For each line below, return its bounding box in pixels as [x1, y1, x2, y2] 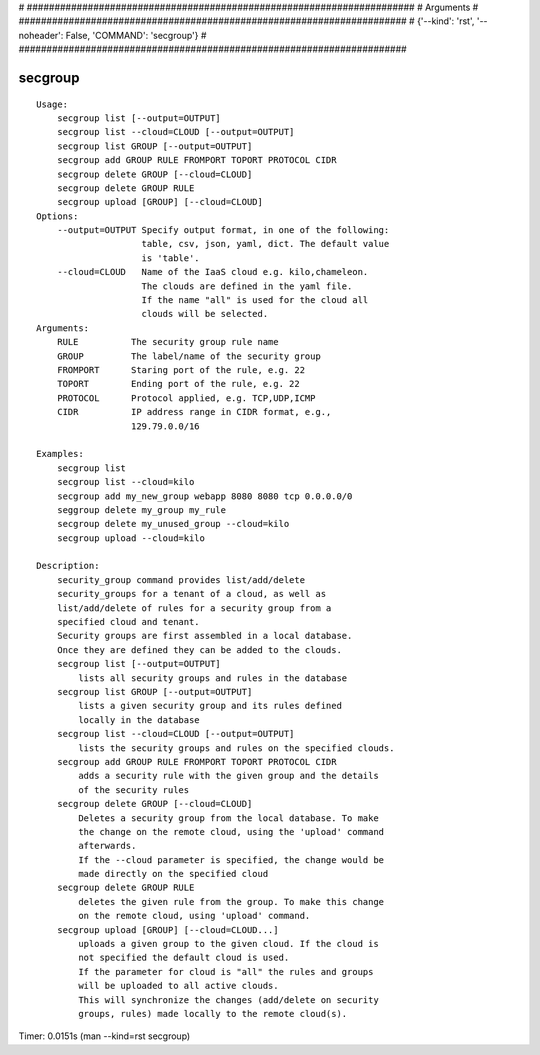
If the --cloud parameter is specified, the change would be [78, 854, 385, 865]
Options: [36, 210, 79, 222]
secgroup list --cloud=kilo [56, 476, 195, 488]
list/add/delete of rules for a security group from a [56, 602, 332, 614]
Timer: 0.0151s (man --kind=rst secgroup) [18, 1030, 191, 1042]
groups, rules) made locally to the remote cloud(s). [78, 1008, 348, 1019]
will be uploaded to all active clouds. [78, 980, 279, 992]
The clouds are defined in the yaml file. [141, 280, 353, 292]
